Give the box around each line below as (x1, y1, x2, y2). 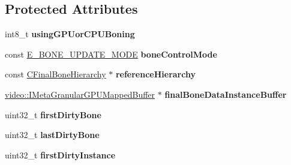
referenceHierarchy (115, 68, 196, 80)
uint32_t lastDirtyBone (5, 128, 100, 141)
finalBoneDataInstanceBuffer (164, 88, 287, 100)
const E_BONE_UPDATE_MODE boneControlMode (5, 47, 217, 60)
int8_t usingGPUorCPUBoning (5, 28, 135, 40)
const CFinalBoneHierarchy (5, 68, 106, 80)
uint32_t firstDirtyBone (5, 108, 101, 121)
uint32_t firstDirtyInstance (5, 148, 116, 161)
